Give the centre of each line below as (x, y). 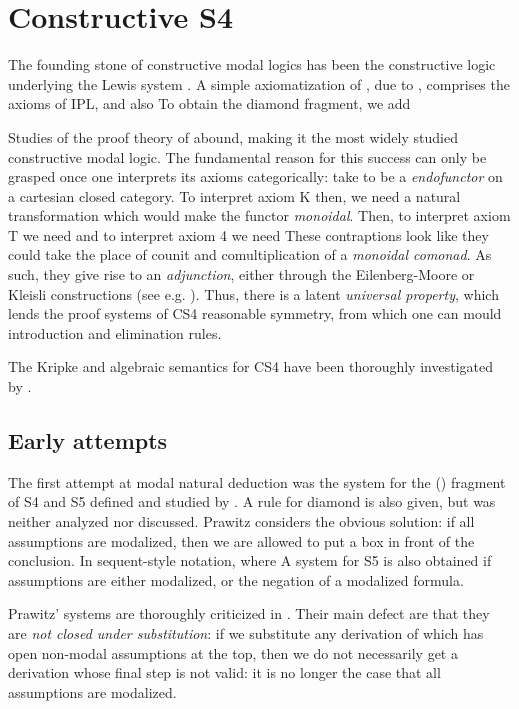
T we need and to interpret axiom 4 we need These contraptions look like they (248, 234)
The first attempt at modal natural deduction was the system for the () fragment (257, 481)
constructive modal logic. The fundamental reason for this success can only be (247, 156)
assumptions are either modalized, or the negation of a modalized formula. (236, 579)
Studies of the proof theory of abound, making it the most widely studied (233, 136)
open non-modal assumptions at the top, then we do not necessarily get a (233, 652)
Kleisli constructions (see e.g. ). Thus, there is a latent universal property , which (253, 293)
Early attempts (88, 440)
